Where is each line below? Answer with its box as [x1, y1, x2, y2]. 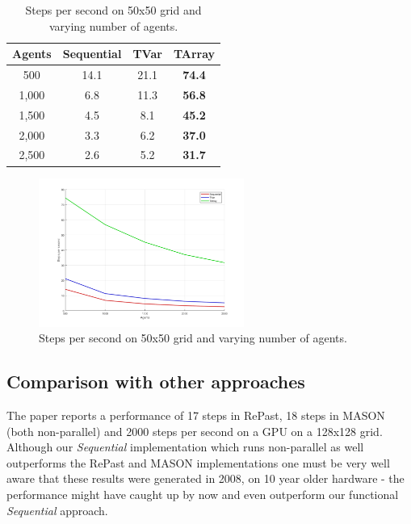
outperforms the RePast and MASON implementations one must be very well [6, 454, 390, 471]
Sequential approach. [6, 501, 108, 518]
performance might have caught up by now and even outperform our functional [6, 486, 399, 503]
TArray [173, 45, 216, 62]
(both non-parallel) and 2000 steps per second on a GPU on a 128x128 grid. [6, 422, 383, 439]
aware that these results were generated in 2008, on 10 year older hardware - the [6, 470, 405, 487]
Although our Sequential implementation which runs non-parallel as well [6, 438, 364, 455]
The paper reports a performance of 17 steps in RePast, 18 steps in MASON [6, 407, 385, 424]
